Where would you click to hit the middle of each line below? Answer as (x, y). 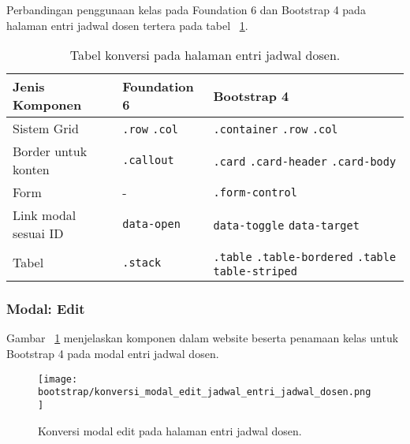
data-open (151, 224)
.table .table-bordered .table (305, 257)
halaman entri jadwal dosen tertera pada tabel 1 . (127, 25)
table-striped (255, 272)
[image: (58, 379)
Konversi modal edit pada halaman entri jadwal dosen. (170, 430)
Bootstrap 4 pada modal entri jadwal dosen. (113, 353)
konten (31, 170)
